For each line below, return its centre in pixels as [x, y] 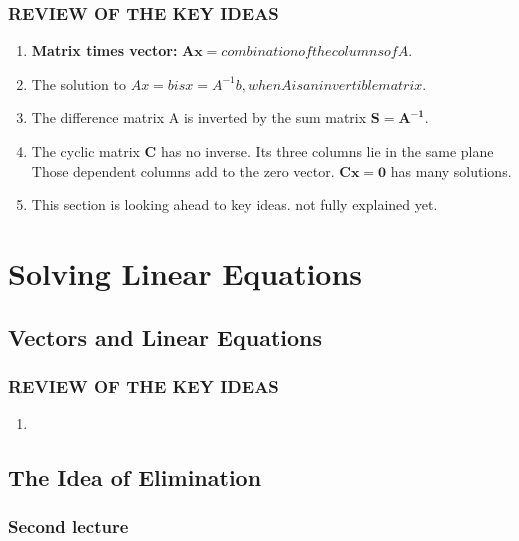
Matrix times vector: [104, 50]
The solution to [78, 83]
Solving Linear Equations [185, 272]
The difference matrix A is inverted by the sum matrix [199, 117]
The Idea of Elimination [135, 477]
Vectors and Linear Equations [165, 336]
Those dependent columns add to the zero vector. [183, 170]
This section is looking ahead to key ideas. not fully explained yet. [234, 204]
